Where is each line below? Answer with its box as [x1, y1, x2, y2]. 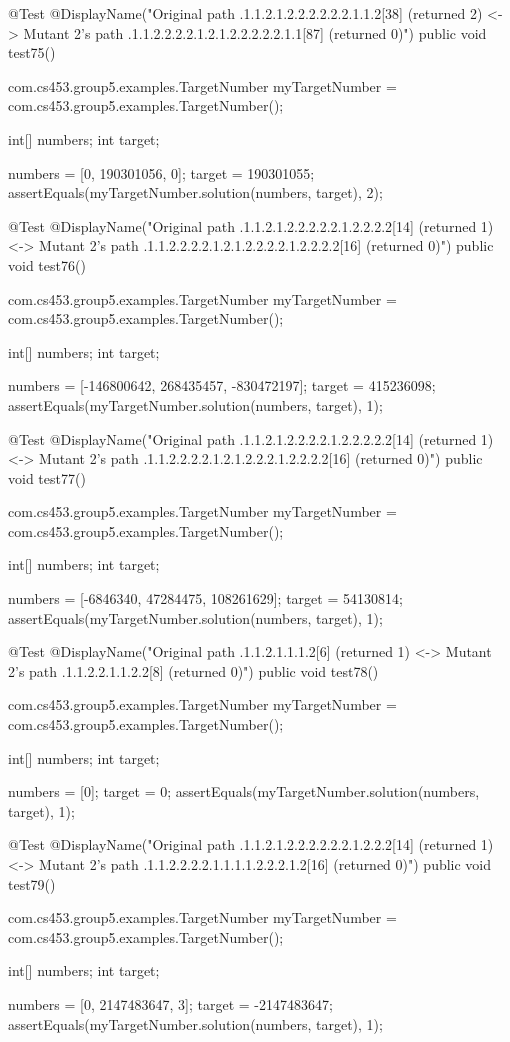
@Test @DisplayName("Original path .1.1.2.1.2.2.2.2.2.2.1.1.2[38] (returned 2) [8, 3, 483, 23]
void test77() [8, 467, 86, 488]
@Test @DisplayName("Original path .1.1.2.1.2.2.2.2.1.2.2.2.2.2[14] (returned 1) [8, 428, 494, 449]
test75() [8, 42, 56, 63]
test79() [8, 873, 56, 894]
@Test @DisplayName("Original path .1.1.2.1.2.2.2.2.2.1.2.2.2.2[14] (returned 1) [8, 215, 494, 236]
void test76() [8, 254, 86, 275]
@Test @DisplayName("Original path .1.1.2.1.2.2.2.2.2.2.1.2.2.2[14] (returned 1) [8, 834, 494, 855]
